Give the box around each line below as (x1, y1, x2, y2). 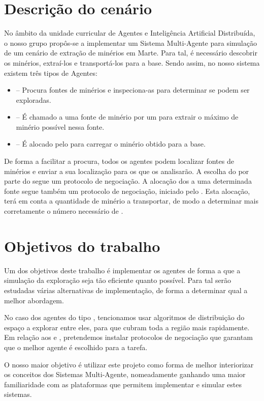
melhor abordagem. (4, 295, 64, 305)
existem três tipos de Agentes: (4, 67, 97, 78)
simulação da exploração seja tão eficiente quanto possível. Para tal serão (4, 275, 232, 285)
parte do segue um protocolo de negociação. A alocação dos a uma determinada (4, 176, 252, 186)
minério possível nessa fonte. (16, 121, 105, 132)
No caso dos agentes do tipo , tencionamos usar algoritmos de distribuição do (4, 312, 245, 323)
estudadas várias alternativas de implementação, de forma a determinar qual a (4, 284, 248, 295)
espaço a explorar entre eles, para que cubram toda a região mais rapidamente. (4, 322, 250, 332)
